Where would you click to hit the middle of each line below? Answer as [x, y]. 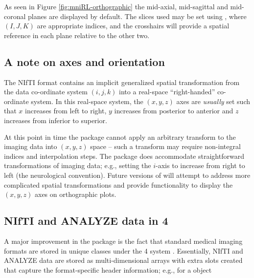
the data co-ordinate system [46, 92]
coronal [15, 16]
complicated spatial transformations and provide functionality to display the [118, 184]
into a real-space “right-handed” [167, 92]
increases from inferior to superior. [56, 120]
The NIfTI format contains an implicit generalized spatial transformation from [122, 82]
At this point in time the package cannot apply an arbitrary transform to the [120, 137]
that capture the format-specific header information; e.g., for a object [108, 269]
